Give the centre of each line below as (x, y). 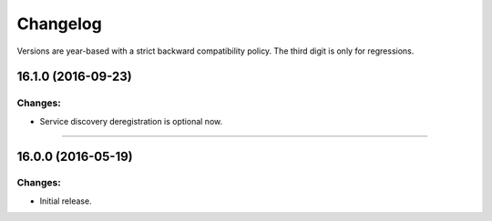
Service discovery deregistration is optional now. (131, 121)
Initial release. (66, 201)
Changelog (59, 24)
